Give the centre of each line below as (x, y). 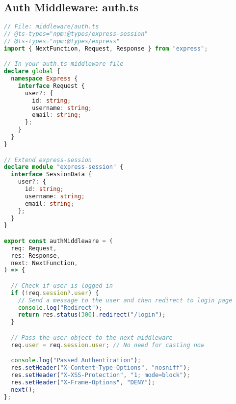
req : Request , (34, 248)
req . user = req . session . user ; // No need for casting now (108, 345)
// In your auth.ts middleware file (64, 64)
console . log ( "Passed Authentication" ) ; (76, 361)
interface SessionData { (51, 175)
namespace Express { (44, 79)
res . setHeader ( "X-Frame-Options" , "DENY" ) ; (83, 382)
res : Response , (36, 256)
